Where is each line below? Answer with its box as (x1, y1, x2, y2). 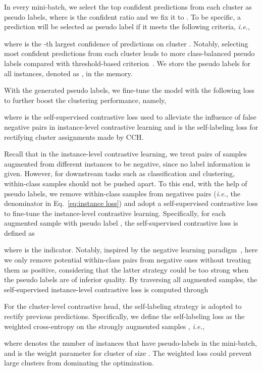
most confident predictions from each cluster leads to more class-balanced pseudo (4, 48, 255, 59)
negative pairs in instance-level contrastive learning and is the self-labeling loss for (4, 121, 258, 132)
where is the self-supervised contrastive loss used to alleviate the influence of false (4, 112, 256, 122)
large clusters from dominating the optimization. (4, 357, 154, 368)
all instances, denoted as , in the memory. (4, 68, 133, 78)
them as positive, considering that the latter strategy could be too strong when (4, 264, 249, 275)
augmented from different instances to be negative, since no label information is (4, 158, 250, 169)
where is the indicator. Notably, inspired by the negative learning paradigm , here (4, 244, 258, 255)
